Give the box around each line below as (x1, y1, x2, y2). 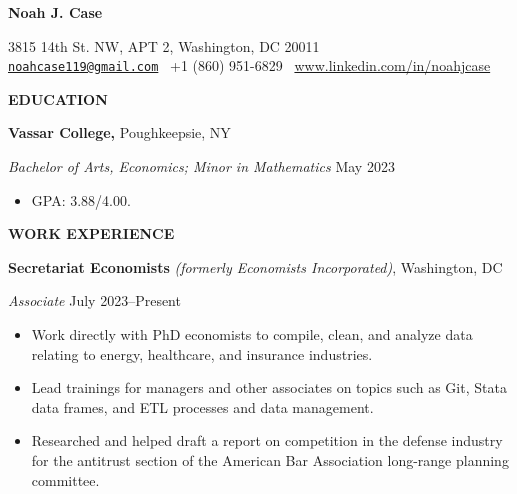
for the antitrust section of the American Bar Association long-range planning (31, 449, 509, 470)
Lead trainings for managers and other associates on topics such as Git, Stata (31, 377, 507, 398)
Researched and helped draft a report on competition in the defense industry (31, 430, 503, 451)
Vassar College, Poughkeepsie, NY (8, 122, 231, 143)
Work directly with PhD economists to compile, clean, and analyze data (31, 324, 473, 344)
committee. (31, 469, 100, 490)
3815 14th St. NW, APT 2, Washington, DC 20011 (8, 35, 320, 56)
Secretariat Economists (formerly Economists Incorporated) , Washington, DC (8, 256, 503, 277)
